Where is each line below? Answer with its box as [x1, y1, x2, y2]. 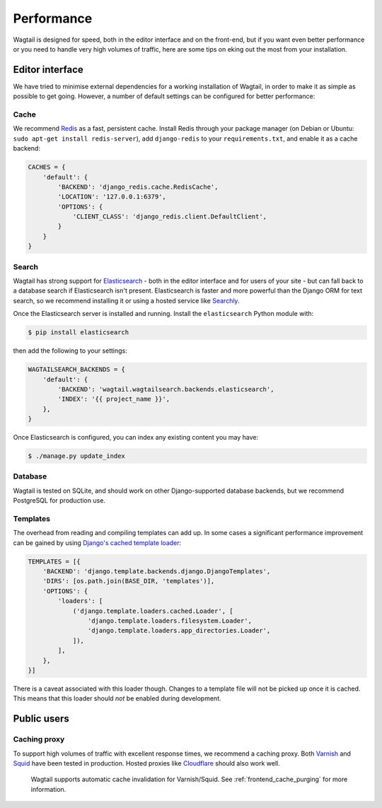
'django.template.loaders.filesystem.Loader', [87, 617, 253, 625]
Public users [13, 713, 70, 725]
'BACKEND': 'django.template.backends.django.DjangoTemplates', [42, 568, 271, 575]
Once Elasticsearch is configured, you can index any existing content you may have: [13, 433, 259, 442]
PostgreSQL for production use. [13, 496, 106, 505]
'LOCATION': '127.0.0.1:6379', [57, 193, 166, 201]
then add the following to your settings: [13, 346, 127, 355]
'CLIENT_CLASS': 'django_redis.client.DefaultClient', [72, 213, 267, 221]
